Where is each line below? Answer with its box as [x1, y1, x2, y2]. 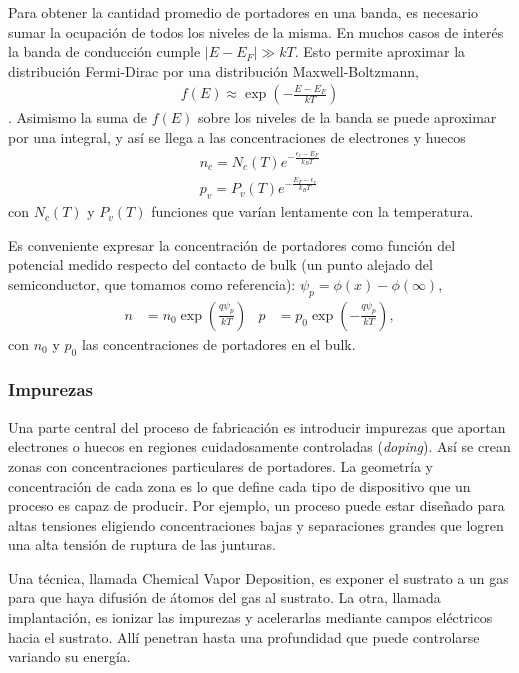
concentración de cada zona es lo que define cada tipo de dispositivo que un [8, 475, 471, 496]
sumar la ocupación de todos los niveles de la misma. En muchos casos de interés [8, 21, 504, 42]
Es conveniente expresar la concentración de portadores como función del [8, 234, 456, 255]
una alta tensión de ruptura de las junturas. [8, 534, 276, 555]
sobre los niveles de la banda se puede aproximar [198, 107, 497, 128]
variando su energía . [8, 646, 131, 667]
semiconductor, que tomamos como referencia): [8, 273, 296, 294]
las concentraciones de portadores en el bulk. [81, 333, 356, 354]
